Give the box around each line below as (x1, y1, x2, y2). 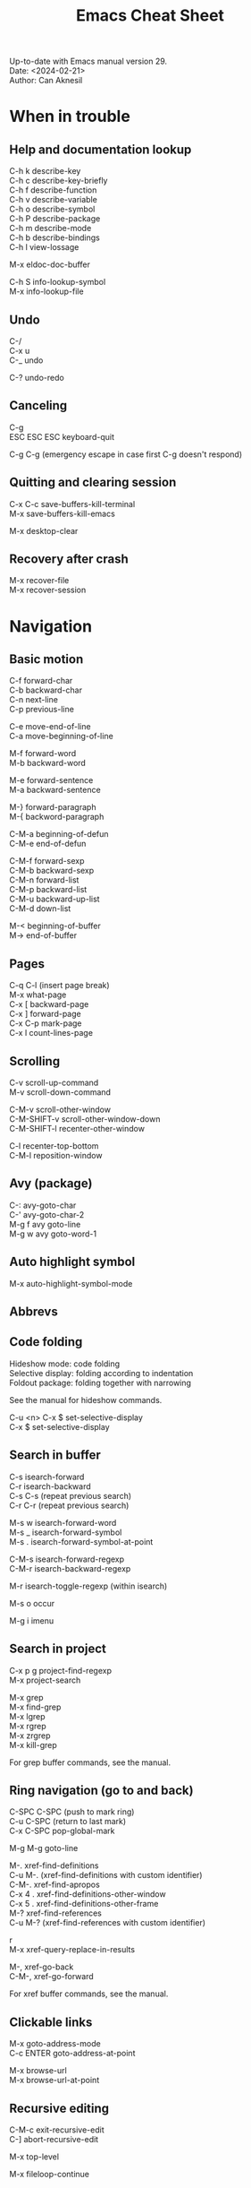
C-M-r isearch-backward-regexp (9, 1563, 131, 1573)
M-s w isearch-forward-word (9, 1517, 117, 1528)
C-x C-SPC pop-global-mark (9, 1825, 115, 1837)
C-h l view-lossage (9, 242, 79, 253)
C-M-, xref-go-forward (9, 1971, 94, 1982)
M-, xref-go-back (9, 1961, 74, 1972)
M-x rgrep (9, 1720, 46, 1731)
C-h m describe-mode (9, 223, 92, 234)
